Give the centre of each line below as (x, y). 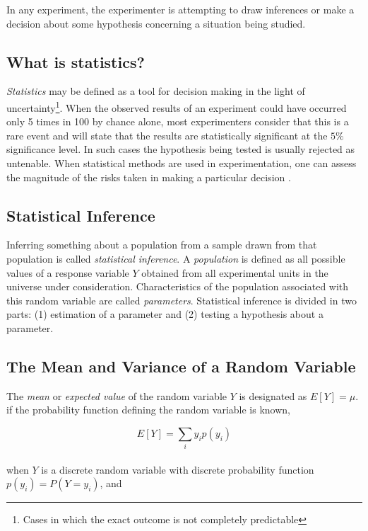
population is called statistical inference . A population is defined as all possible (176, 258)
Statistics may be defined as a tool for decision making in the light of (156, 91)
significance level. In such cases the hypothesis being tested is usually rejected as (181, 149)
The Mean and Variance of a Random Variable (181, 366)
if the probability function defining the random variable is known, (148, 410)
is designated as (273, 395)
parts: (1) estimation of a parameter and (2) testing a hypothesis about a (165, 314)
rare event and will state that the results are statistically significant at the (167, 135)
